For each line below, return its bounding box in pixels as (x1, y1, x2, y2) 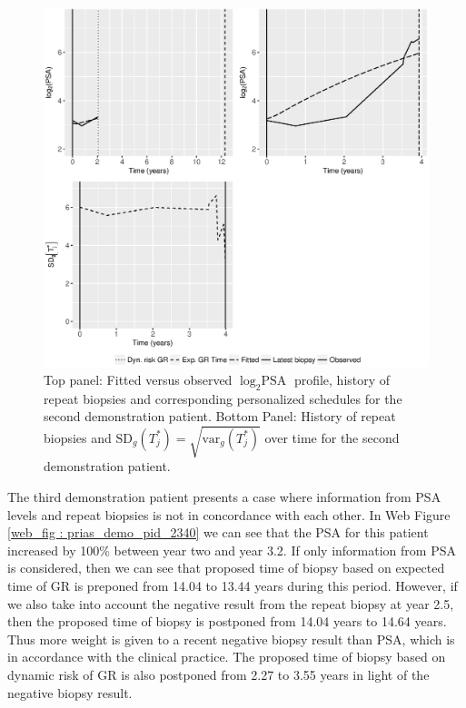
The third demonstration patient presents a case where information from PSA (7, 487, 441, 506)
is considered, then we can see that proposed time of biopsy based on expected (7, 558, 445, 577)
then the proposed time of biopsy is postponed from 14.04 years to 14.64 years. (7, 612, 447, 631)
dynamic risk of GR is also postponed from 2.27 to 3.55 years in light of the (7, 664, 430, 683)
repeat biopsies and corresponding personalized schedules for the (44, 388, 402, 408)
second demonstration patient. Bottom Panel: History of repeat (44, 407, 396, 426)
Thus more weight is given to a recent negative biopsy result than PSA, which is (7, 629, 455, 648)
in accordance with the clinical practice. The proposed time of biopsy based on (7, 647, 446, 666)
